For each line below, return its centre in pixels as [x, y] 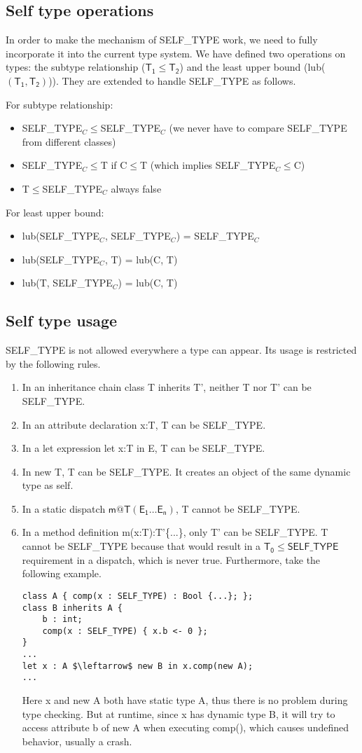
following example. [62, 573]
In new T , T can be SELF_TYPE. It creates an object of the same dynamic [186, 471]
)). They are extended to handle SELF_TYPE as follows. [172, 80]
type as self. [48, 485]
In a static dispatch [64, 508]
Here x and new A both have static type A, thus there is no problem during [185, 700]
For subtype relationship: [60, 104]
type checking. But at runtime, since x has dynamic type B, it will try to [179, 713]
